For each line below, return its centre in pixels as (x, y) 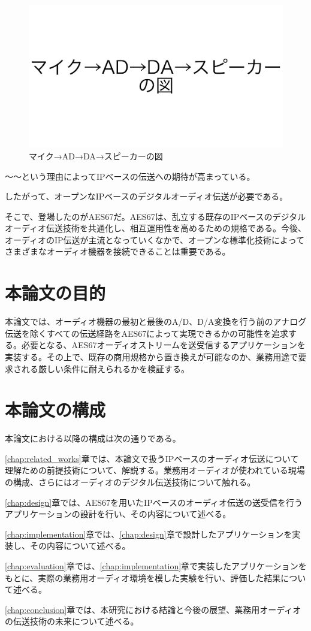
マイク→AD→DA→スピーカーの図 (96, 156)
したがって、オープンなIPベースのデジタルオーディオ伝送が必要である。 (147, 196)
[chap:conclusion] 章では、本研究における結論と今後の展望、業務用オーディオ (153, 609)
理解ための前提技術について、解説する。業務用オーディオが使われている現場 (155, 470)
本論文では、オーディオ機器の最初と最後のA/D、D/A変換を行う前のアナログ (156, 321)
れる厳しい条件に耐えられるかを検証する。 (105, 368)
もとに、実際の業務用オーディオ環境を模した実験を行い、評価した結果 (143, 577)
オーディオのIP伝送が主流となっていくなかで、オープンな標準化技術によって (155, 239)
